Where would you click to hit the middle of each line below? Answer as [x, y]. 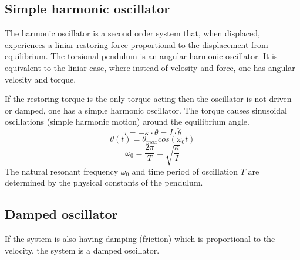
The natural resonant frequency [62, 171]
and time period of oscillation [185, 171]
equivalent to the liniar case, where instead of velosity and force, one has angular [150, 67]
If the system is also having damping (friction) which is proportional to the [140, 238]
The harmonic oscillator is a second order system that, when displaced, [132, 33]
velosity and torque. [41, 79]
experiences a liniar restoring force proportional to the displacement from [136, 44]
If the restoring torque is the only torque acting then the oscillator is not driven [148, 99]
